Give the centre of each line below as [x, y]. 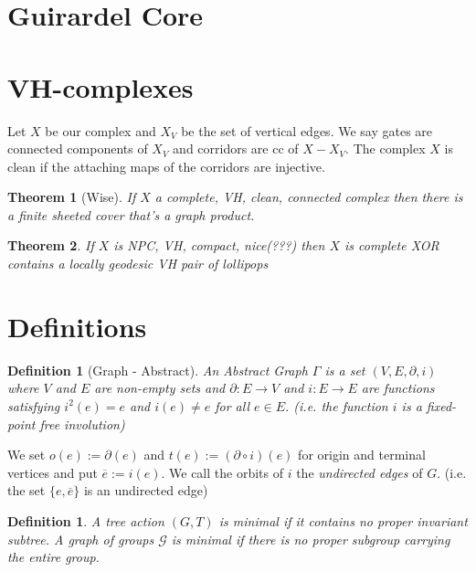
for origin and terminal [362, 455]
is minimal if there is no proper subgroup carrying [311, 539]
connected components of [78, 148]
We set [26, 455]
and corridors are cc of [236, 148]
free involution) [82, 424]
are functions [398, 388]
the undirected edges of [360, 472]
